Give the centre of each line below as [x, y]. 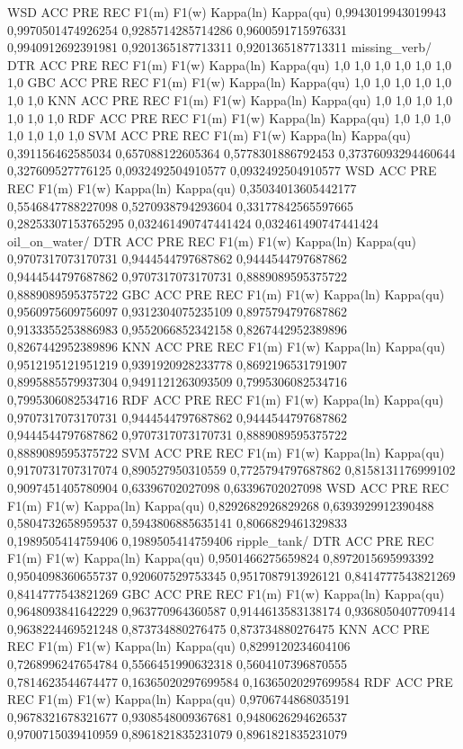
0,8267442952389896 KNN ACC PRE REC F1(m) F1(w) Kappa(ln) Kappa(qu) [227, 347]
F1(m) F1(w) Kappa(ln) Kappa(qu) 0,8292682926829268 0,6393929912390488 [221, 505]
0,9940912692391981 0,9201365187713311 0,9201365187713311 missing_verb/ [219, 47]
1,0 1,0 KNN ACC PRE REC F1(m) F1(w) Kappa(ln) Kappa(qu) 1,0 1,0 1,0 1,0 [230, 99]
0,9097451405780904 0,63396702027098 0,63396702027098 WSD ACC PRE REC [228, 488]
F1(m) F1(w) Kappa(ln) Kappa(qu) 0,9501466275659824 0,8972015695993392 [221, 558]
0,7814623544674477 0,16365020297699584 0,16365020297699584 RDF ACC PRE [230, 681]
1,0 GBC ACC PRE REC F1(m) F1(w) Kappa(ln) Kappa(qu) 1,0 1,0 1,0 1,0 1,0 [230, 82]
